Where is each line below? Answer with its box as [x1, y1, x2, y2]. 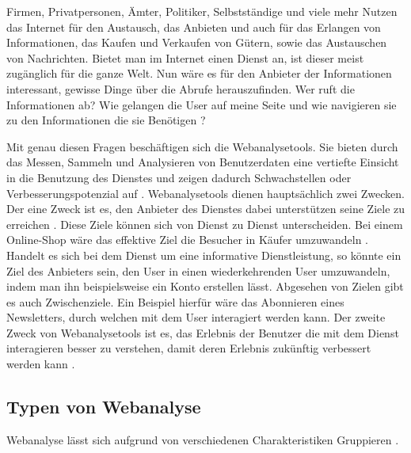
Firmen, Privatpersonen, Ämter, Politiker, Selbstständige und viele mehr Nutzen [6, 3, 398, 19]
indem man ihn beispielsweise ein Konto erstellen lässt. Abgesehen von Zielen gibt [6, 278, 404, 295]
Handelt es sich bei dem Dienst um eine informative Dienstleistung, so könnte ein [6, 246, 401, 263]
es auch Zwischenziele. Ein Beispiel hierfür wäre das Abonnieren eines [6, 293, 344, 310]
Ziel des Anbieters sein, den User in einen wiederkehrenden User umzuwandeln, [6, 262, 390, 279]
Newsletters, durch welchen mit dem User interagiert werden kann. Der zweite [6, 309, 386, 325]
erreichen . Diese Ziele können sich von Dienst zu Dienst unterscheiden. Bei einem [6, 215, 403, 232]
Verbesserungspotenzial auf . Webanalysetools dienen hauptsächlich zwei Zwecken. [6, 185, 405, 201]
